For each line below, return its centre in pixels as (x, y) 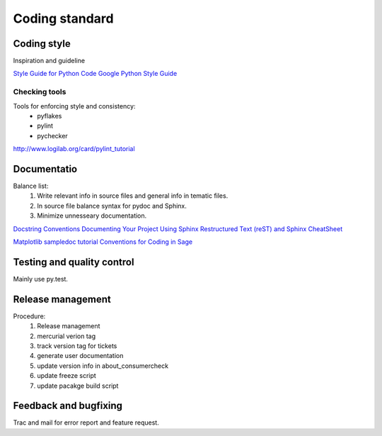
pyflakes (50, 116)
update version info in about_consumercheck (103, 366)
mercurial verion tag (66, 336)
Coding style (42, 44)
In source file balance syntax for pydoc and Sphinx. (112, 206)
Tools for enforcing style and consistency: (74, 106)
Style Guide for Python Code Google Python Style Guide (95, 74)
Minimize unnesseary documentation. (92, 216)
